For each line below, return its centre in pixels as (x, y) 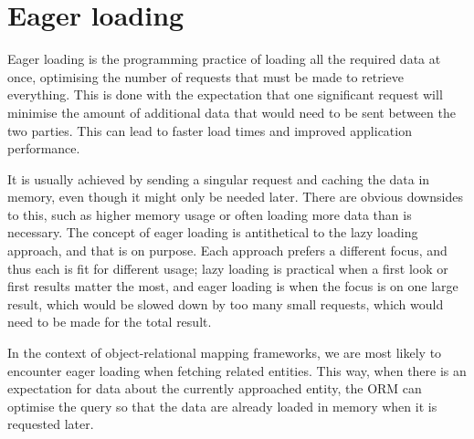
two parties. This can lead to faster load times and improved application (210, 130)
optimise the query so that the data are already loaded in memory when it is (222, 406)
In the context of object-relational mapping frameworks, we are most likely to (225, 353)
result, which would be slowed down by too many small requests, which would (226, 303)
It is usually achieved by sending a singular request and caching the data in (219, 178)
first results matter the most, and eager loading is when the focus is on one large (233, 286)
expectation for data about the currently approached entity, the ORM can (215, 388)
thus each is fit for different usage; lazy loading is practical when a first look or (228, 268)
